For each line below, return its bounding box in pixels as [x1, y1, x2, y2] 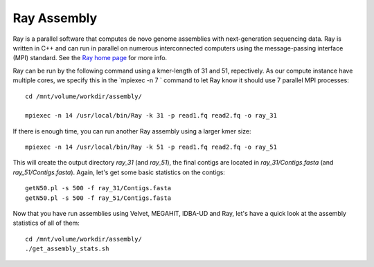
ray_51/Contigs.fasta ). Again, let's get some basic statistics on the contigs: [12, 168, 225, 176]
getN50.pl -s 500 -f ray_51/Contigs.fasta [25, 194, 172, 202]
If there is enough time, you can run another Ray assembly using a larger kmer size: [12, 127, 251, 135]
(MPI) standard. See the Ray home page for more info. [12, 54, 168, 62]
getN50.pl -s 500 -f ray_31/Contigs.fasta [25, 184, 172, 192]
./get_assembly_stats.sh [25, 245, 109, 252]
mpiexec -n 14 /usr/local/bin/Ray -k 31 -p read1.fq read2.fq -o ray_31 [25, 111, 277, 120]
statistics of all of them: [12, 219, 80, 228]
